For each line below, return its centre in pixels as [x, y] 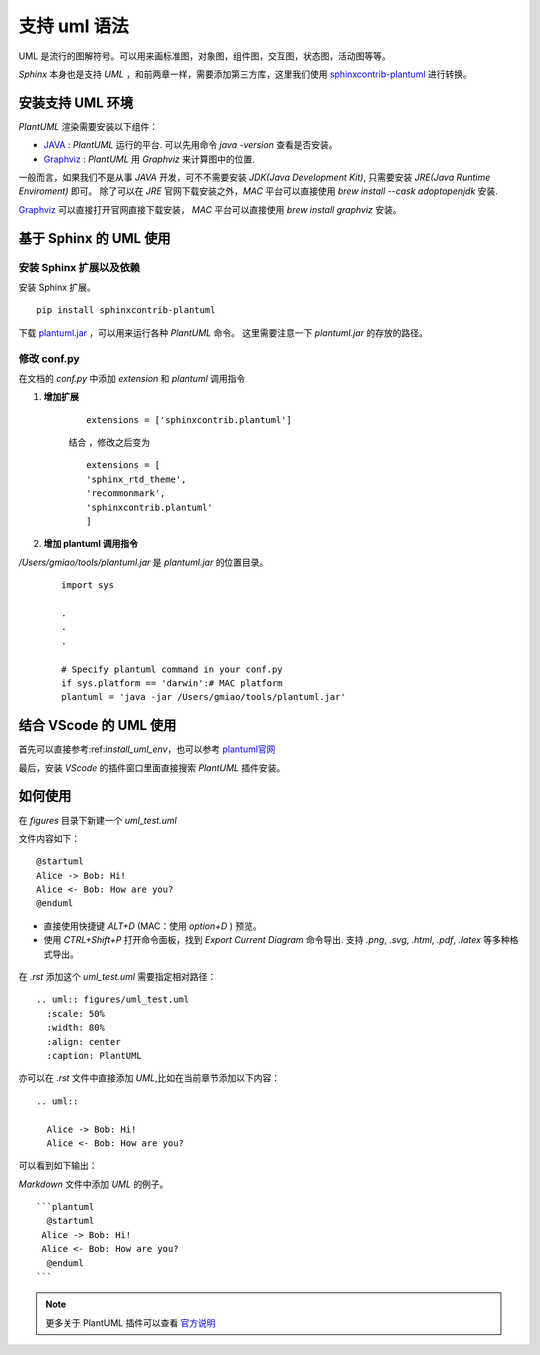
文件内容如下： [49, 838]
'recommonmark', [126, 493]
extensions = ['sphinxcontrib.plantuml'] [189, 419]
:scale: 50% [75, 1013]
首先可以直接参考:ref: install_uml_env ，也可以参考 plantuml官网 [147, 749]
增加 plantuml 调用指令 [91, 544]
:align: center [83, 1041]
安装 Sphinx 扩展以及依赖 [79, 267]
